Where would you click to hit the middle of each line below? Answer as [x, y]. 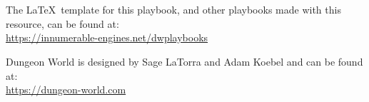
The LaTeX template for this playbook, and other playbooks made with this [173, 10]
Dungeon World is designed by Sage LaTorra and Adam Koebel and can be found [184, 61]
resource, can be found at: [62, 23]
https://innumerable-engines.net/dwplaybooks [107, 37]
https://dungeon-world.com [66, 90]
